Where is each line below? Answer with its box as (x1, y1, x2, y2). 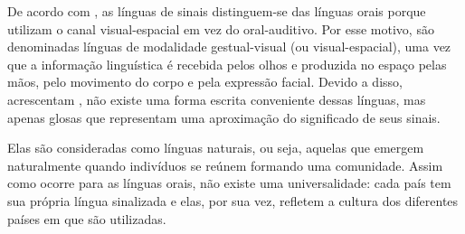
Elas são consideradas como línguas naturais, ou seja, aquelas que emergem (7, 138, 424, 157)
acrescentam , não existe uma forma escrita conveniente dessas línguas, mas (7, 89, 426, 108)
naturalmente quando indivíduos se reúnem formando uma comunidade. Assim (7, 155, 443, 174)
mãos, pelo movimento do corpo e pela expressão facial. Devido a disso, (7, 72, 403, 91)
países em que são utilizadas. (7, 209, 166, 228)
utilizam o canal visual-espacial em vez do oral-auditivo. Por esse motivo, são (7, 19, 434, 38)
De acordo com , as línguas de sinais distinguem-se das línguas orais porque (7, 2, 426, 20)
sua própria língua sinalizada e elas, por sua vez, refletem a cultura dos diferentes (7, 191, 459, 210)
